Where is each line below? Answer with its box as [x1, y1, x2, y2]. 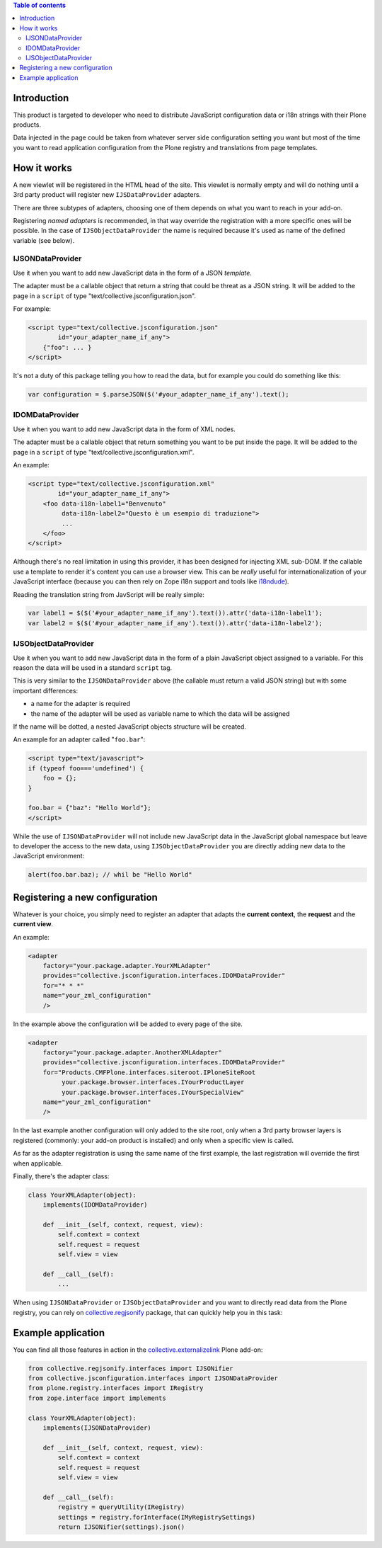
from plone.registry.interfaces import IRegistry [28, 1384, 204, 1392]
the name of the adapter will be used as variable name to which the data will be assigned [30, 709, 290, 718]
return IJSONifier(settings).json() [57, 1523, 185, 1531]
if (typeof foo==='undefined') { [28, 764, 144, 772]
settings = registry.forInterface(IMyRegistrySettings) [57, 1513, 256, 1521]
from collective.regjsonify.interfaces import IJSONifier [28, 1364, 233, 1372]
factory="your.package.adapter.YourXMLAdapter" [42, 962, 212, 970]
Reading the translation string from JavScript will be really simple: [13, 590, 204, 598]
